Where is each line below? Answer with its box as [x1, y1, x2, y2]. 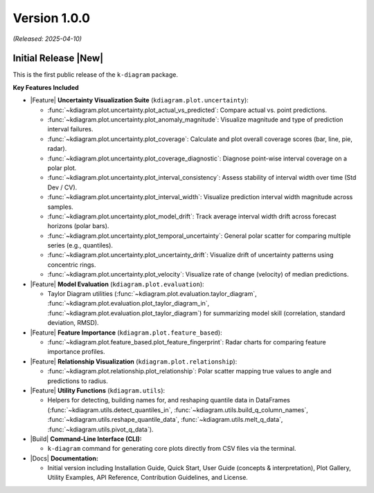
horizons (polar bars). [47, 222, 109, 230]
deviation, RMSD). [47, 319, 100, 327]
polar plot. [47, 163, 77, 172]
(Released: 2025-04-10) [12, 35, 82, 43]
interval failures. [47, 125, 93, 133]
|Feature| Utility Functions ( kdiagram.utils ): [30, 386, 166, 394]
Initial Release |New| [12, 53, 104, 64]
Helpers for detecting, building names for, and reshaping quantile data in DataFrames [47, 396, 290, 404]
